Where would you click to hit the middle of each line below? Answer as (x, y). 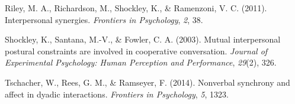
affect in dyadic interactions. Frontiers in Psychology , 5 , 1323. (117, 94)
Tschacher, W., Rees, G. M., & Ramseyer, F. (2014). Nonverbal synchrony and (147, 82)
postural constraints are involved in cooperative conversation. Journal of (136, 51)
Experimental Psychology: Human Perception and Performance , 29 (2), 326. (141, 62)
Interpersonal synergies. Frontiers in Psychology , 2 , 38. (104, 19)
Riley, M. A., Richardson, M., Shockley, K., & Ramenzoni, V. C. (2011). (136, 8)
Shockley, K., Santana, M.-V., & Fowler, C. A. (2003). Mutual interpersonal (143, 39)
